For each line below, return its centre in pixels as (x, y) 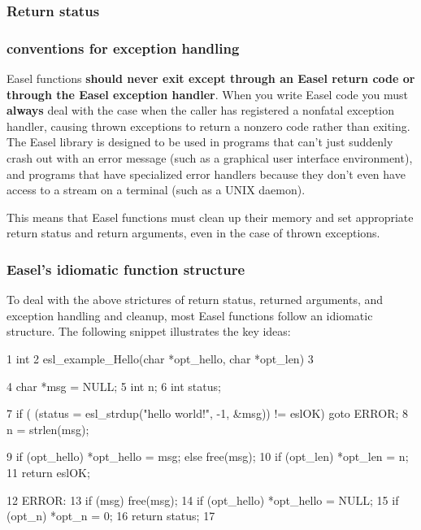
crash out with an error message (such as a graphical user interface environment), (210, 158)
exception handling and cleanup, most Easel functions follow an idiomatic (190, 315)
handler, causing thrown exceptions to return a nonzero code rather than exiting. (208, 126)
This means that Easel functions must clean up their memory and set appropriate (210, 217)
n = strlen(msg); (48, 429)
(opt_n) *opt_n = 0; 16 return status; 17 (111, 516)
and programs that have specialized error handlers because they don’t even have (206, 174)
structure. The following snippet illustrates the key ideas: (149, 331)
